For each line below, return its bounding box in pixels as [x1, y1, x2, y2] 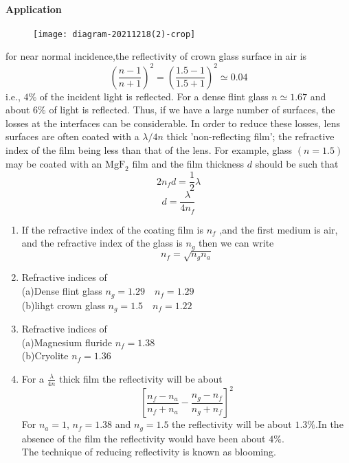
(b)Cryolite [21, 348, 69, 363]
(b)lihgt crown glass [21, 297, 105, 312]
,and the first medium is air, [219, 222, 338, 236]
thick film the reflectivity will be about [59, 371, 223, 385]
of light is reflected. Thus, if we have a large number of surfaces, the [49, 102, 335, 117]
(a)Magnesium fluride [21, 335, 112, 349]
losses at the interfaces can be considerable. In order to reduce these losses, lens [5, 115, 340, 130]
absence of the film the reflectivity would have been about [21, 431, 266, 445]
